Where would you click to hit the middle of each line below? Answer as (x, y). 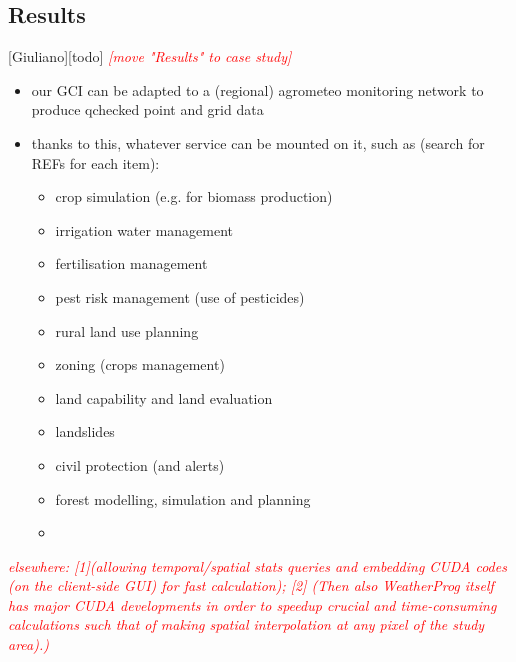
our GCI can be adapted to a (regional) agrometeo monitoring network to (257, 89)
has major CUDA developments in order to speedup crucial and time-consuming (252, 604)
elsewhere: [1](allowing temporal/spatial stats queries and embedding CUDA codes (257, 565)
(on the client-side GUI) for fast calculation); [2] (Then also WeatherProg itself (251, 585)
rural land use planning (127, 330)
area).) (28, 644)
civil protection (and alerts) (140, 464)
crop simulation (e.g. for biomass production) (194, 196)
